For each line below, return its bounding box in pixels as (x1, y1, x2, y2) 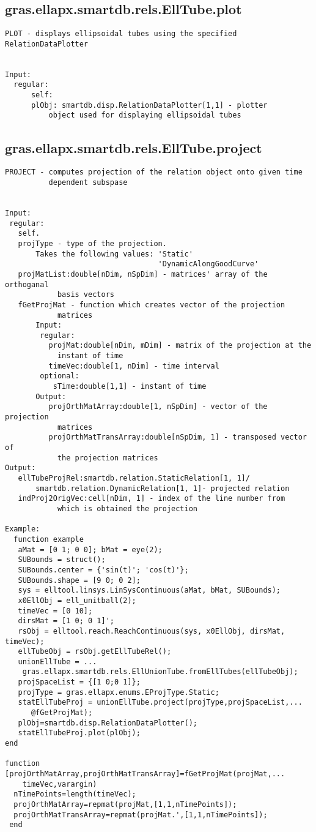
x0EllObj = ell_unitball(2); (18, 596, 136, 605)
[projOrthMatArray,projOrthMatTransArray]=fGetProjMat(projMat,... (5, 770, 285, 779)
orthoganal (5, 280, 49, 289)
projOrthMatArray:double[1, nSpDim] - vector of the (48, 402, 268, 411)
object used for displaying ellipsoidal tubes (48, 111, 241, 120)
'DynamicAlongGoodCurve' (158, 260, 259, 269)
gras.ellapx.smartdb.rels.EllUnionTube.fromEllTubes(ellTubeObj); (22, 667, 298, 676)
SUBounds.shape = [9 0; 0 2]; (18, 575, 141, 585)
